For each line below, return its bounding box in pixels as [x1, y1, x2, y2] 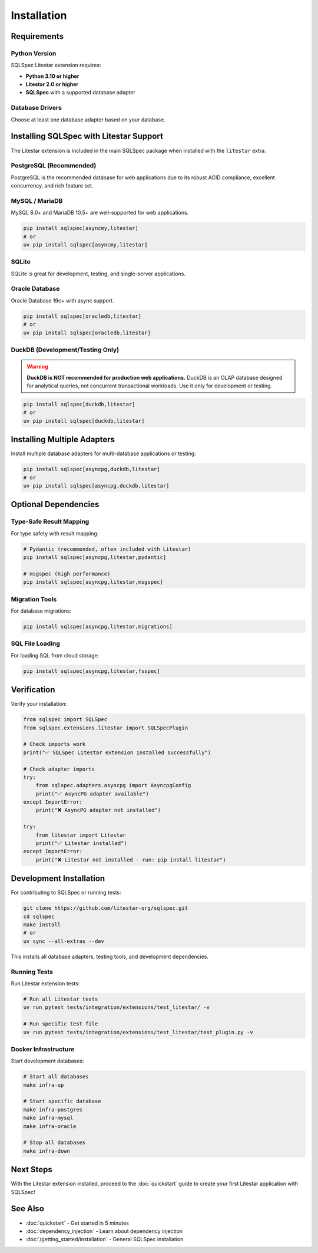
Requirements [11, 31, 64, 41]
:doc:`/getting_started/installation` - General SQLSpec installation [25, 1236, 184, 1243]
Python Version [11, 49, 57, 57]
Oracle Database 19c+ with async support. [11, 297, 114, 304]
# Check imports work [23, 741, 86, 748]
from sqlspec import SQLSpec [23, 716, 108, 723]
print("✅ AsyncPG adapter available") [35, 790, 150, 797]
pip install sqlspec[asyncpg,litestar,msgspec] [23, 578, 163, 586]
